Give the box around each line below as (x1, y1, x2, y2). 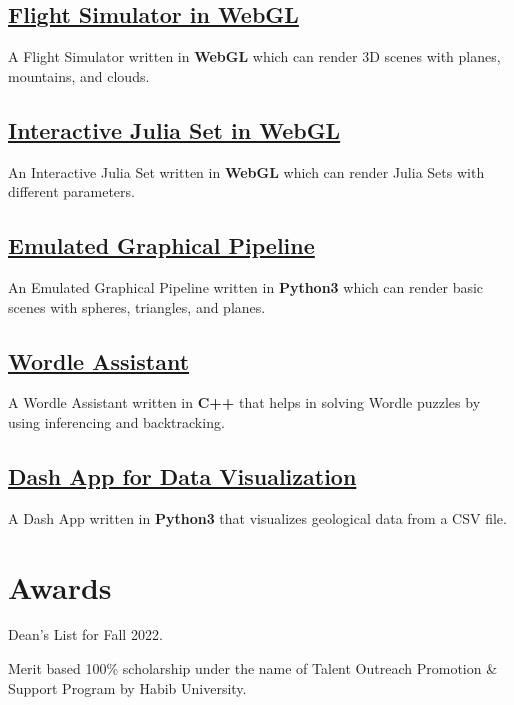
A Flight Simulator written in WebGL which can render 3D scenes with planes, (8, 46, 501, 67)
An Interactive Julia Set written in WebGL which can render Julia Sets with (8, 161, 485, 182)
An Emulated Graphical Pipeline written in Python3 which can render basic (8, 276, 484, 297)
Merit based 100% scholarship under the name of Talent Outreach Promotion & (8, 658, 498, 679)
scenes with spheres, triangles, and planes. (8, 296, 266, 317)
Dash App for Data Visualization (8, 460, 357, 491)
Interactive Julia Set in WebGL (8, 114, 341, 145)
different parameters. (8, 181, 135, 202)
